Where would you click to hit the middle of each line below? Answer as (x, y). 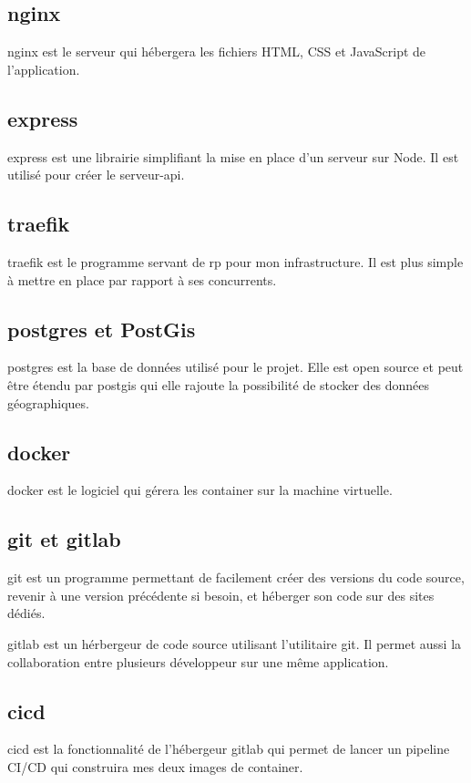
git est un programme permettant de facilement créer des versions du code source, (236, 577)
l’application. (44, 69)
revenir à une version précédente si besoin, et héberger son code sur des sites (221, 595)
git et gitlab (64, 539)
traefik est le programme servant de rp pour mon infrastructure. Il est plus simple (235, 261)
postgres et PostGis (102, 329)
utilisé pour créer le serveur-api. (96, 175)
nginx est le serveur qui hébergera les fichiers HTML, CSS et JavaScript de (217, 52)
